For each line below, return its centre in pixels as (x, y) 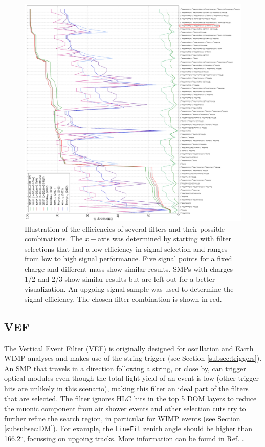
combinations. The (54, 239)
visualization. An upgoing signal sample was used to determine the (129, 289)
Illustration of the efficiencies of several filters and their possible (125, 228)
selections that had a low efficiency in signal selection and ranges (126, 248)
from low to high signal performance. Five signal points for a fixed (128, 259)
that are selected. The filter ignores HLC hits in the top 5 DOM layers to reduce (130, 398)
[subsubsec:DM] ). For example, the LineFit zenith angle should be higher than (128, 428)
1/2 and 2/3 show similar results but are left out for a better (120, 279)
